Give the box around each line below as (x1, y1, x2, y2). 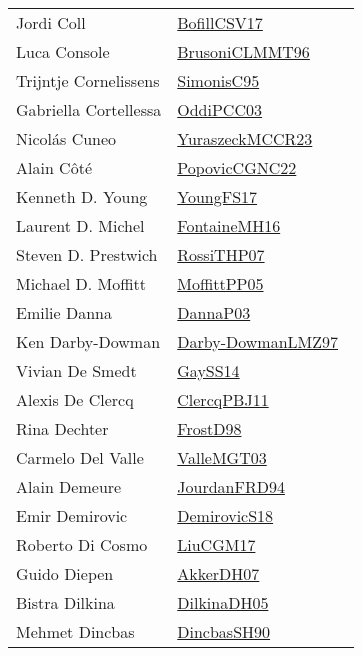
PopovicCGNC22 (177, 156, 297, 179)
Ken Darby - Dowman (16, 330, 161, 353)
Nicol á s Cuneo (16, 127, 117, 150)
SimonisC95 (177, 69, 260, 92)
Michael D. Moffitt (16, 272, 147, 295)
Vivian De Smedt (16, 359, 137, 382)
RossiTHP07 (177, 243, 265, 266)
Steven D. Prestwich (16, 243, 158, 266)
